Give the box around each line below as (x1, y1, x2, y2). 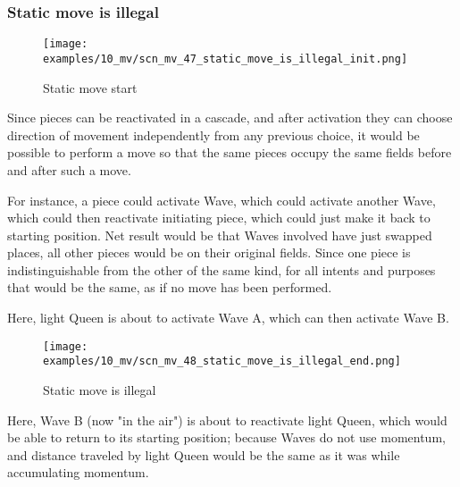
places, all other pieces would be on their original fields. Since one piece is (7, 243, 411, 262)
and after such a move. (7, 160, 131, 179)
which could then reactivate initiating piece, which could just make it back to (7, 208, 431, 227)
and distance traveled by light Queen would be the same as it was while (7, 445, 400, 464)
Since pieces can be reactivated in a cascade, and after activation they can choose (7, 108, 453, 127)
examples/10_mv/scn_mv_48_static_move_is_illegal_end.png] (43, 355, 401, 368)
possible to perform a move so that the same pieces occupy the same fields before (7, 143, 452, 162)
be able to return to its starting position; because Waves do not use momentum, (7, 428, 446, 447)
